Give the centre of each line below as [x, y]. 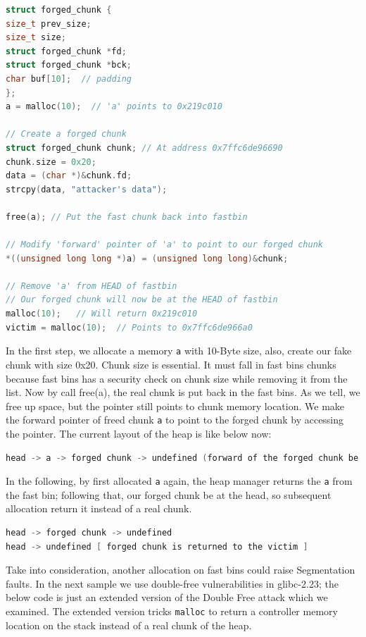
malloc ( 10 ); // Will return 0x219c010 [102, 314]
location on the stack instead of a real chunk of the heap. [129, 625]
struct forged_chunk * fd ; [66, 51]
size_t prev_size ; [49, 24]
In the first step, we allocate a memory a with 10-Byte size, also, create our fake [179, 351]
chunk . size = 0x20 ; [51, 162]
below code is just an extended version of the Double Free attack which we [167, 597]
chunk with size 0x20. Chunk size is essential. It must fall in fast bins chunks [171, 364]
